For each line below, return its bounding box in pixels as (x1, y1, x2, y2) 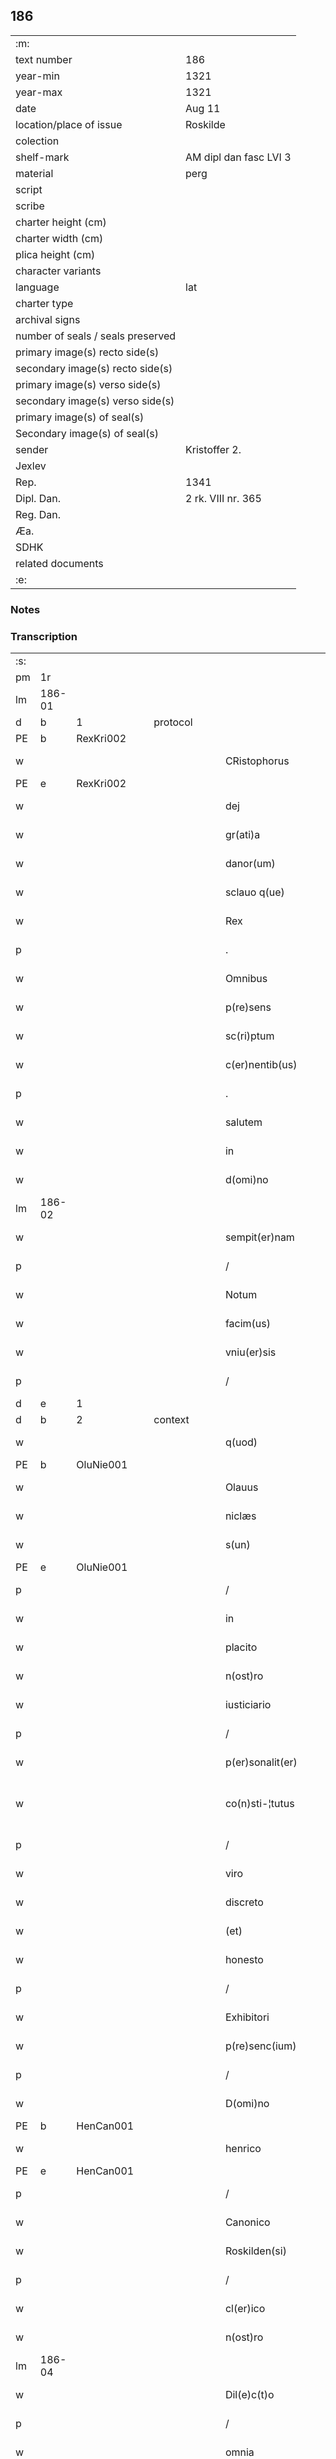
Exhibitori (224, 2010, 270, 2024)
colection (15, 134, 60, 148)
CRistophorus (224, 754, 290, 768)
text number (15, 52, 73, 66)
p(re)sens (224, 1000, 272, 1014)
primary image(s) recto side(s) (15, 345, 160, 359)
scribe (15, 199, 45, 213)
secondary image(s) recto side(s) (15, 361, 173, 375)
